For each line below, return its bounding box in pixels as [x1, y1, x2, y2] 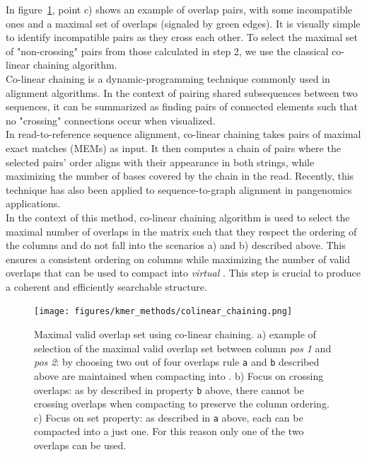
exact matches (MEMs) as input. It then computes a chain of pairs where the [6, 140, 341, 155]
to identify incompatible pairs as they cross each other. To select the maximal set [6, 30, 358, 45]
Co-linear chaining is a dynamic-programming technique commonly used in [6, 71, 330, 86]
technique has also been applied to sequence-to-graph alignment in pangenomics [6, 182, 352, 197]
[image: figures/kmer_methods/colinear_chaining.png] [34, 306, 293, 317]
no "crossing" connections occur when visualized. [6, 112, 216, 127]
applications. [6, 196, 61, 211]
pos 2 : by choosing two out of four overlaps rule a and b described [34, 354, 320, 369]
